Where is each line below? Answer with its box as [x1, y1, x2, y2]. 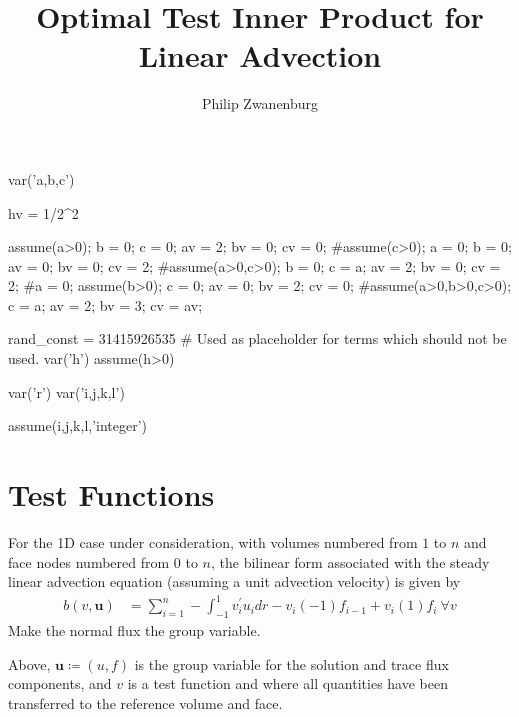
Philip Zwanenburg [201, 93, 319, 114]
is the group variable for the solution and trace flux [134, 653, 449, 674]
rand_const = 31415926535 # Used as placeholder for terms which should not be [8, 328, 507, 349]
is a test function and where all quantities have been [127, 673, 448, 694]
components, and [8, 673, 112, 694]
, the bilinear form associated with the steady [211, 551, 490, 572]
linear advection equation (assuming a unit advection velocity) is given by [8, 571, 461, 592]
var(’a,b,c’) [8, 168, 75, 189]
